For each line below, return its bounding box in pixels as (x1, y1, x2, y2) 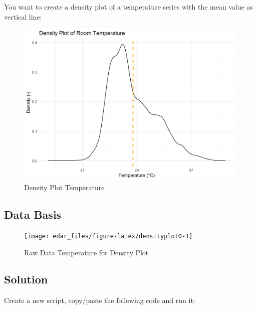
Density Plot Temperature (24, 182, 105, 193)
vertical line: (4, 11, 42, 22)
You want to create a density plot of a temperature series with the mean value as (4, 2, 253, 12)
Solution (4, 271, 48, 287)
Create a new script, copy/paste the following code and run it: (4, 295, 195, 305)
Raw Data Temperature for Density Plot (24, 247, 149, 257)
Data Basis (4, 207, 62, 222)
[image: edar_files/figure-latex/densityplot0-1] (24, 232, 193, 240)
